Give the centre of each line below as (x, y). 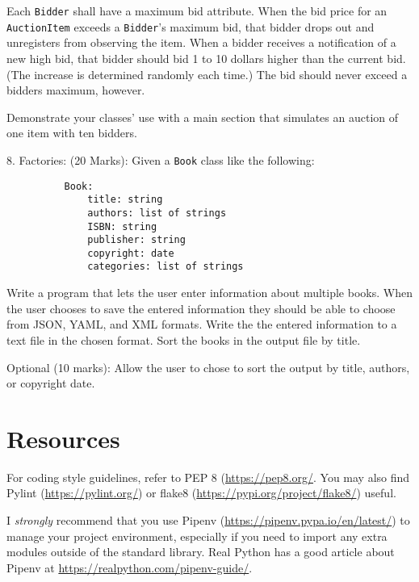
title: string (125, 200)
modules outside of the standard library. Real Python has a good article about (201, 552)
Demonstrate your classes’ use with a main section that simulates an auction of (203, 117)
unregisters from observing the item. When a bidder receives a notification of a (201, 42)
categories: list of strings (166, 267)
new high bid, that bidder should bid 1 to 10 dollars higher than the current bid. (206, 58)
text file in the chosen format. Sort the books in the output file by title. (184, 339)
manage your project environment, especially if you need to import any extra (197, 536)
